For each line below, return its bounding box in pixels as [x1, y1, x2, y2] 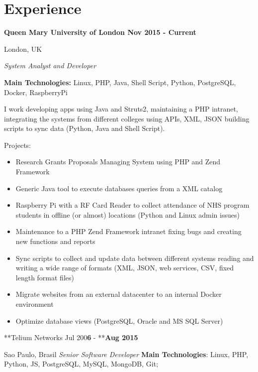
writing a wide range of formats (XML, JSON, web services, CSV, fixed [15, 262, 234, 273]
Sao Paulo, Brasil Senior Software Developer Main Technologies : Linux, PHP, [4, 349, 249, 359]
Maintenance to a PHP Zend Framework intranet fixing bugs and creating [15, 226, 242, 237]
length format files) [15, 272, 74, 282]
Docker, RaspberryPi [4, 87, 68, 97]
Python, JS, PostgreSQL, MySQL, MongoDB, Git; [4, 359, 159, 369]
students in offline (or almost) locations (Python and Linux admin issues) [15, 209, 240, 220]
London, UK [4, 43, 42, 54]
